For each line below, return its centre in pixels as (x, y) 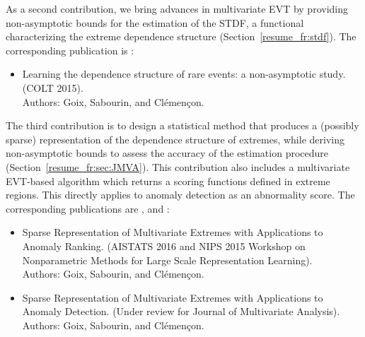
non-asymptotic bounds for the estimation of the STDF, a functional (155, 22)
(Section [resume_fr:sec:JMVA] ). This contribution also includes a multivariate (178, 166)
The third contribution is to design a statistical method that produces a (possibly (182, 125)
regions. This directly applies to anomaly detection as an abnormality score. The (180, 195)
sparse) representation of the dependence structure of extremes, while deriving (175, 139)
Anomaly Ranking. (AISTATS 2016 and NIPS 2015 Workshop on (164, 246)
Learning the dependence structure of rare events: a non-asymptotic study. (184, 74)
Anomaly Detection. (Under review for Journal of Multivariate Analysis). (181, 311)
